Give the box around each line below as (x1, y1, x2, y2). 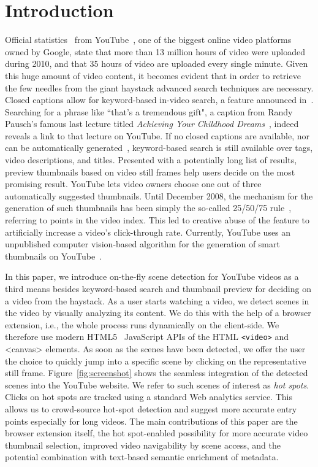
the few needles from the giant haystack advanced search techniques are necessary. (5, 81, 314, 94)
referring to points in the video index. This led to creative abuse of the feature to (5, 214, 310, 226)
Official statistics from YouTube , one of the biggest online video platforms (5, 33, 292, 46)
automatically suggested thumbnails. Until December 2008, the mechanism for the (5, 189, 313, 202)
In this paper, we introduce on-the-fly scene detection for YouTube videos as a (5, 270, 299, 283)
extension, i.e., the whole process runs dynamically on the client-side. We (5, 318, 279, 331)
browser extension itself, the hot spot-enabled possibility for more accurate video (5, 426, 308, 439)
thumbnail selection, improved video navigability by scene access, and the (5, 438, 281, 451)
